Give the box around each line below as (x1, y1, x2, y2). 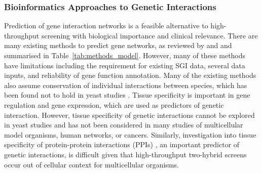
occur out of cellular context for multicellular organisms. (4, 159, 179, 169)
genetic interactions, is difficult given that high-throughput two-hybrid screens (4, 149, 247, 159)
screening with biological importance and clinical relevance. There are (41, 30, 258, 40)
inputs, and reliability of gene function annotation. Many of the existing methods (4, 70, 256, 80)
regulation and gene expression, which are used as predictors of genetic (4, 99, 224, 110)
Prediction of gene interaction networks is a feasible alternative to (4, 20, 208, 31)
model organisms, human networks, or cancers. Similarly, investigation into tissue (4, 129, 256, 140)
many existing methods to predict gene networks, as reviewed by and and (4, 40, 232, 51)
